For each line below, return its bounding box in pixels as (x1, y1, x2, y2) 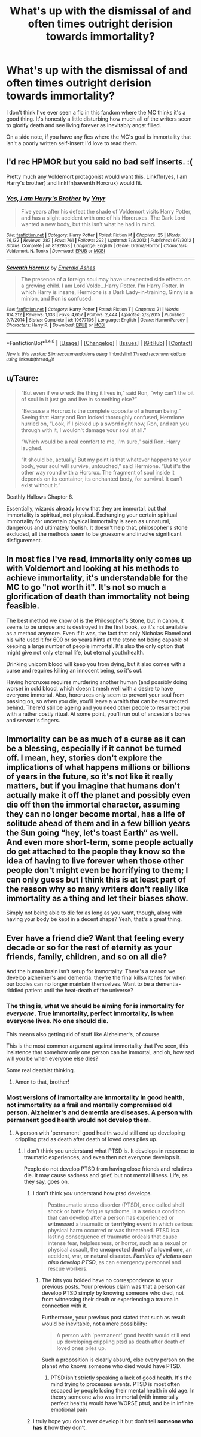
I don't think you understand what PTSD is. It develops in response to (23, 1147, 194, 1154)
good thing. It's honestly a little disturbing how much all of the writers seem (6, 115, 193, 122)
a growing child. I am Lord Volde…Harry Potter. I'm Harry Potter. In (20, 282, 184, 289)
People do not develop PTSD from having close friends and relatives (23, 1165, 193, 1172)
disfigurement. (6, 536, 42, 544)
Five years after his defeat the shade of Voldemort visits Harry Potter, (20, 208, 192, 215)
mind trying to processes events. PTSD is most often (50, 1380, 181, 1387)
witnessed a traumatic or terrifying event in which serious (47, 1220, 193, 1228)
